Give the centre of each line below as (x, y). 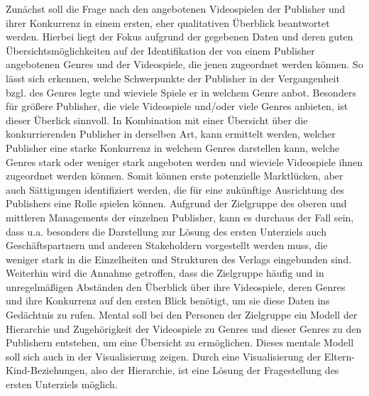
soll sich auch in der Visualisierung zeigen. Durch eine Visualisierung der (164, 356)
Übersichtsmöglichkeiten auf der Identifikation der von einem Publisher (160, 50)
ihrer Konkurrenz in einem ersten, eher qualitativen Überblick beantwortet (168, 22)
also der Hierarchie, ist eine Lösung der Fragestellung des (215, 370)
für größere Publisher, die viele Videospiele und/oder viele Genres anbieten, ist (177, 106)
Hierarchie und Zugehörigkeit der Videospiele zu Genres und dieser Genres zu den (184, 328)
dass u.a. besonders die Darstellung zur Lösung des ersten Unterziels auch (166, 231)
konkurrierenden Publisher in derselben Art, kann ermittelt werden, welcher (171, 134)
